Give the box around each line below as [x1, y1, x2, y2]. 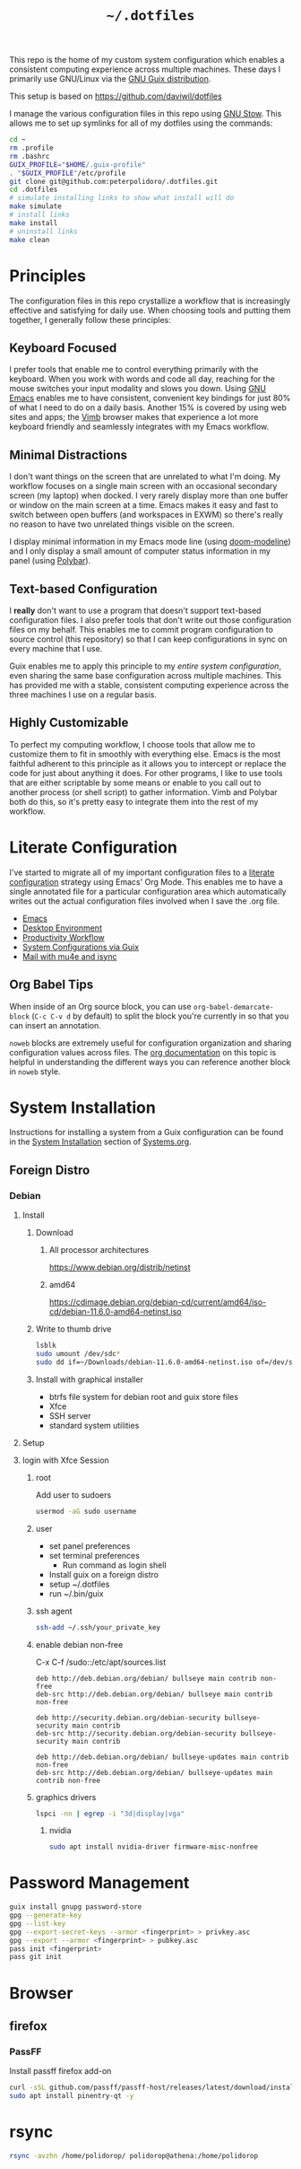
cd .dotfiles [9, 185, 58, 195]
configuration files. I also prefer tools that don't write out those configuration [9, 614, 292, 625]
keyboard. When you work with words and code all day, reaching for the [9, 373, 276, 384]
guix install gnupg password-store [9, 1902, 142, 1911]
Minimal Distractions [9, 447, 128, 462]
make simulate [9, 202, 63, 211]
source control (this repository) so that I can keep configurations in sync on [9, 634, 288, 644]
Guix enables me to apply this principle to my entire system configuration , [9, 660, 282, 671]
